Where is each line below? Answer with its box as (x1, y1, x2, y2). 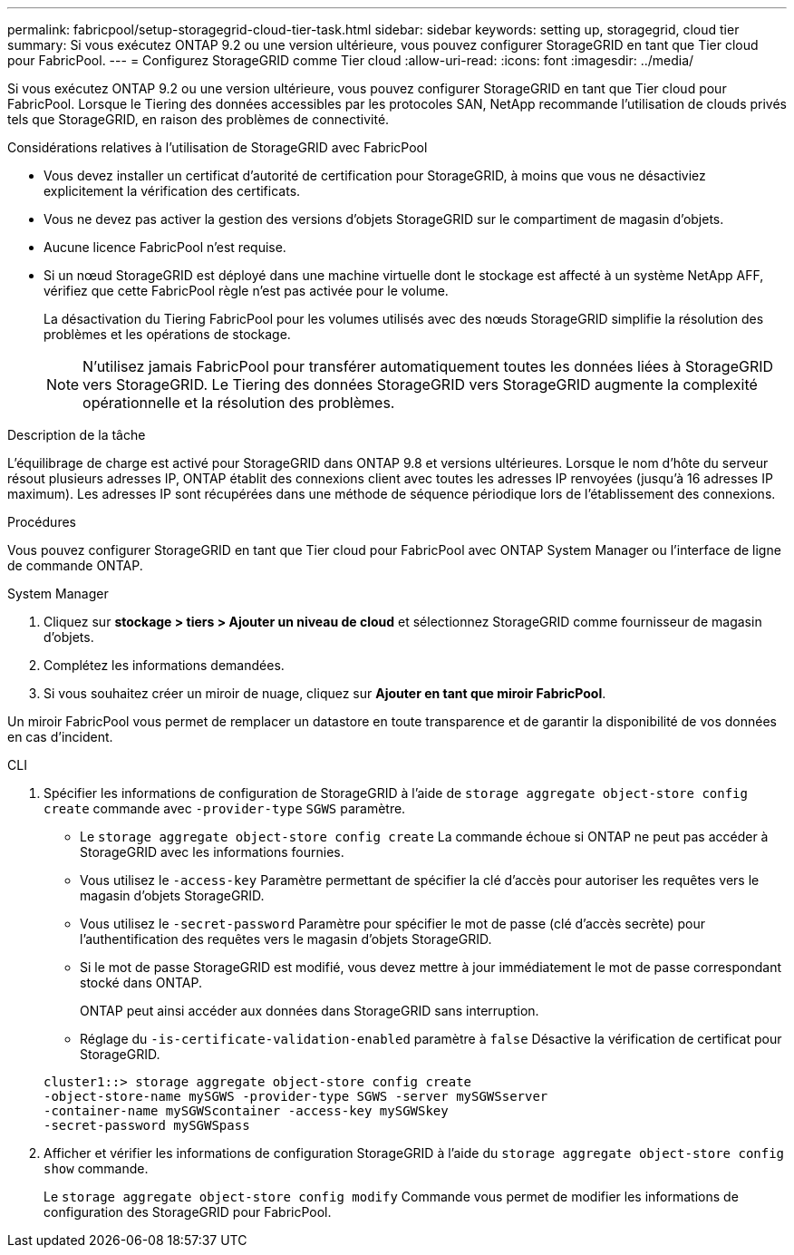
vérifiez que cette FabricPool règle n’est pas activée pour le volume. (44, 283, 449, 298)
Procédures (7, 514, 76, 530)
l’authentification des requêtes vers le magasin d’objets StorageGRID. (80, 931, 492, 947)
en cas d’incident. (7, 729, 113, 744)
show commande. (44, 1161, 149, 1176)
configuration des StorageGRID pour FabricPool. (44, 1204, 332, 1220)
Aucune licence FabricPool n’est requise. (44, 239, 286, 255)
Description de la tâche (7, 427, 146, 443)
